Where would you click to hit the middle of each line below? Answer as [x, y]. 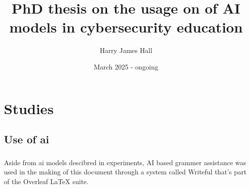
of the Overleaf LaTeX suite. [46, 181]
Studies [29, 108]
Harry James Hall [126, 50]
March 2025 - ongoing [126, 66]
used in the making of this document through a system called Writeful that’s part [125, 172]
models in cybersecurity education [126, 27]
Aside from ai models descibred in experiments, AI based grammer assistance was [125, 162]
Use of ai [27, 139]
